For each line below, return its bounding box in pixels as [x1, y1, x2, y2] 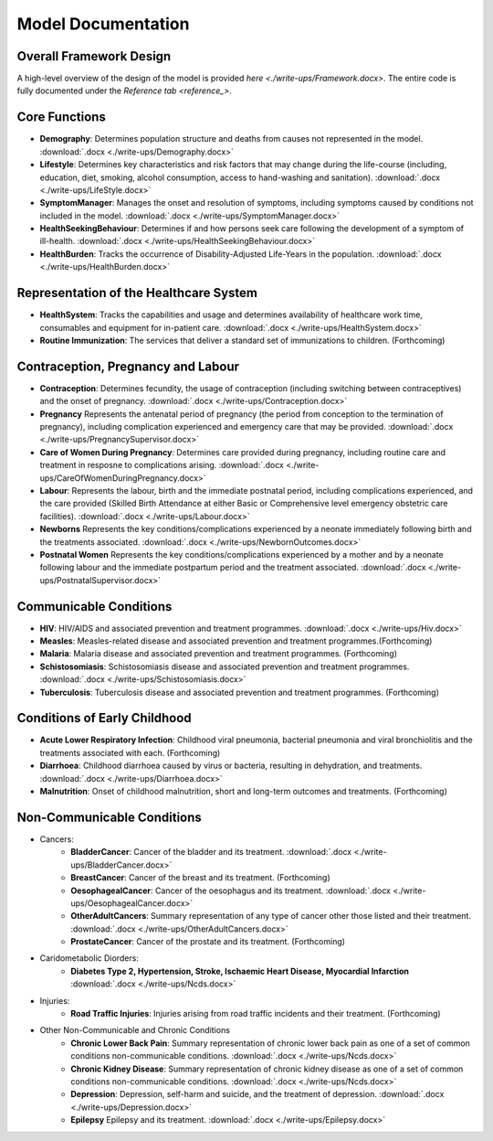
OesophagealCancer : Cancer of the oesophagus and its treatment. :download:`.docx [70, 885, 392, 896]
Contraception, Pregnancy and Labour [16, 358, 240, 374]
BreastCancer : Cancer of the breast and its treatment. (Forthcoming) [70, 872, 330, 883]
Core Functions [16, 110, 107, 125]
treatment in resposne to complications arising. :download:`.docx [39, 460, 285, 471]
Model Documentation [16, 14, 190, 34]
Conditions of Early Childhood [16, 710, 192, 726]
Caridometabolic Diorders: [39, 953, 139, 964]
